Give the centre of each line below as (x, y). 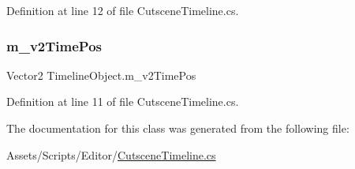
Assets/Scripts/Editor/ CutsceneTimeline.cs (111, 154)
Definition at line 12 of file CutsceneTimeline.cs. (123, 10)
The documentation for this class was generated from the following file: (178, 128)
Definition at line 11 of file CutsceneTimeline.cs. (123, 101)
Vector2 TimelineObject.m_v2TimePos (101, 75)
